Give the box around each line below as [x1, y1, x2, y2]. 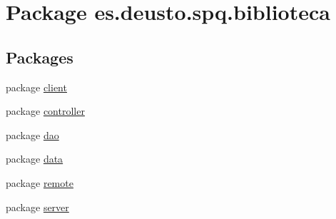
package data [6, 151, 63, 166]
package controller [6, 103, 85, 118]
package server [6, 199, 69, 214]
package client [6, 79, 67, 94]
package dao [6, 127, 59, 142]
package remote [6, 175, 73, 190]
